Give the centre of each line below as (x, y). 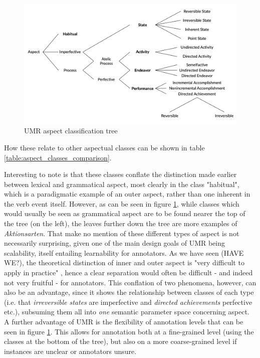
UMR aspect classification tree (71, 131)
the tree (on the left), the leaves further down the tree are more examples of (121, 223)
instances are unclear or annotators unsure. (70, 351)
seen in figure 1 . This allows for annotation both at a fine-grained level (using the (129, 331)
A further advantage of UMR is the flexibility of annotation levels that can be (124, 321)
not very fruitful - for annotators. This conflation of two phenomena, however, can (130, 282)
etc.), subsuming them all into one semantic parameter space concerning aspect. (127, 312)
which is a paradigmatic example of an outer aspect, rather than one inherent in (127, 194)
